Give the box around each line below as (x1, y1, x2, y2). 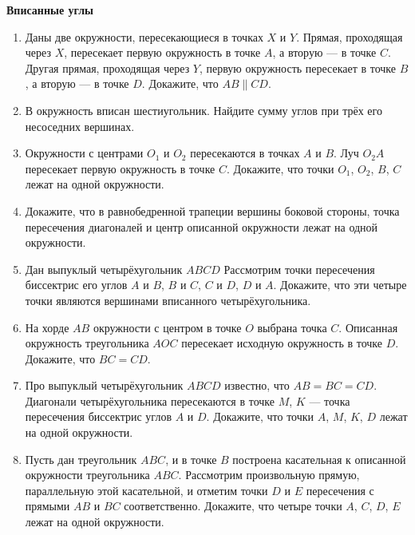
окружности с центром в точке (93, 319, 242, 335)
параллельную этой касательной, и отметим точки (25, 481, 268, 498)
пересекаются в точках (190, 145, 300, 161)
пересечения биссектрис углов (25, 408, 172, 425)
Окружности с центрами (25, 145, 144, 161)
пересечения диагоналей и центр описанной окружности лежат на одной (25, 218, 378, 235)
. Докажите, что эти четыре (273, 276, 407, 293)
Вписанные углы (6, 2, 93, 18)
